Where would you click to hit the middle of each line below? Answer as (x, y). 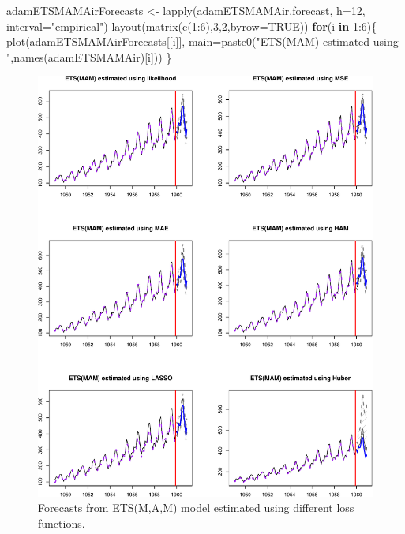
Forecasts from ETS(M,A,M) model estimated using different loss (196, 508)
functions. (62, 523)
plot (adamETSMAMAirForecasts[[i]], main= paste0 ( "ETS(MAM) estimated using (202, 41)
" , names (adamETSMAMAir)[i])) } (89, 56)
